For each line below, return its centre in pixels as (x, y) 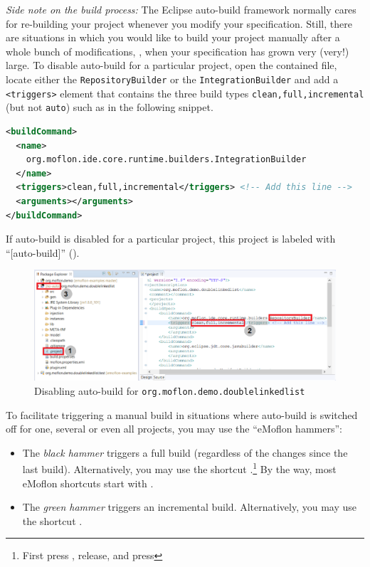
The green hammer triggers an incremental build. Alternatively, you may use (190, 507)
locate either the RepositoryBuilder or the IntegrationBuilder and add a (172, 79)
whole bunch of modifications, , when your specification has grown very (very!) (178, 51)
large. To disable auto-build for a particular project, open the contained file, (171, 65)
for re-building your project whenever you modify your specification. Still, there (179, 23)
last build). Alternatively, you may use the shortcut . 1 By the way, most (179, 468)
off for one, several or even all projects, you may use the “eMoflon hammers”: (174, 429)
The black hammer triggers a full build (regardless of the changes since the (185, 452)
